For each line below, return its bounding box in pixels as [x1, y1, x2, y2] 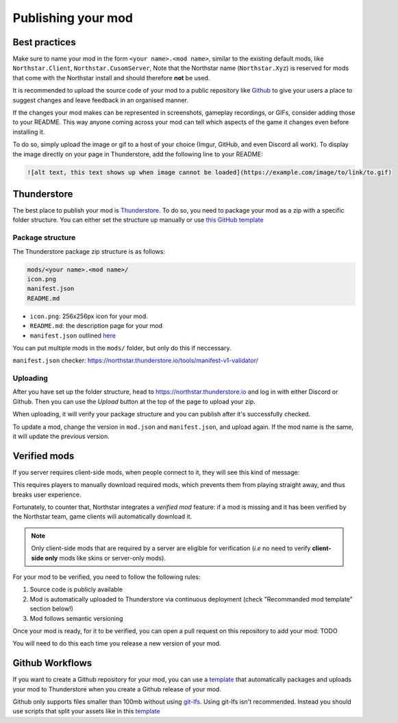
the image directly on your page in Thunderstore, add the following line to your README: [12, 150, 263, 158]
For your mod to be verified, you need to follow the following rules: [12, 573, 201, 581]
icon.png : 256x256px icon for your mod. [29, 312, 149, 320]
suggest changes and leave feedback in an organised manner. [12, 96, 188, 104]
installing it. [12, 128, 45, 136]
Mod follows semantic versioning [29, 614, 123, 622]
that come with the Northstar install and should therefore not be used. [12, 73, 210, 82]
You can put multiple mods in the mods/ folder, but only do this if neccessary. [12, 344, 232, 352]
